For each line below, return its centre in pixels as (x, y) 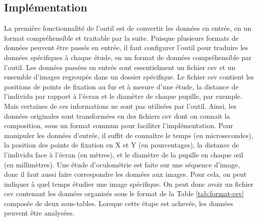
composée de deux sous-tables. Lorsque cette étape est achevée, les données (119, 203)
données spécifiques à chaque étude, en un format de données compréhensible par (128, 57)
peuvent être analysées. (39, 213)
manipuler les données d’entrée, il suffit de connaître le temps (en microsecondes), (129, 135)
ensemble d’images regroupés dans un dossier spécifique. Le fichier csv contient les (129, 77)
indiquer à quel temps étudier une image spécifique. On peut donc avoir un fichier (129, 184)
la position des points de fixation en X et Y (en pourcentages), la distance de (122, 145)
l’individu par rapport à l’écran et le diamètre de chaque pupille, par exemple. (123, 96)
